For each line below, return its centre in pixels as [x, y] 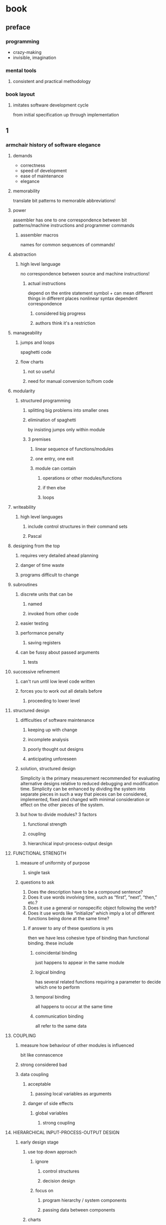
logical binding [50, 972]
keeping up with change [53, 730]
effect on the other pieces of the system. [62, 805]
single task [39, 873]
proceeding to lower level [54, 701]
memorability [26, 191]
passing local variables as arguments [73, 1094]
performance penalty [42, 633]
